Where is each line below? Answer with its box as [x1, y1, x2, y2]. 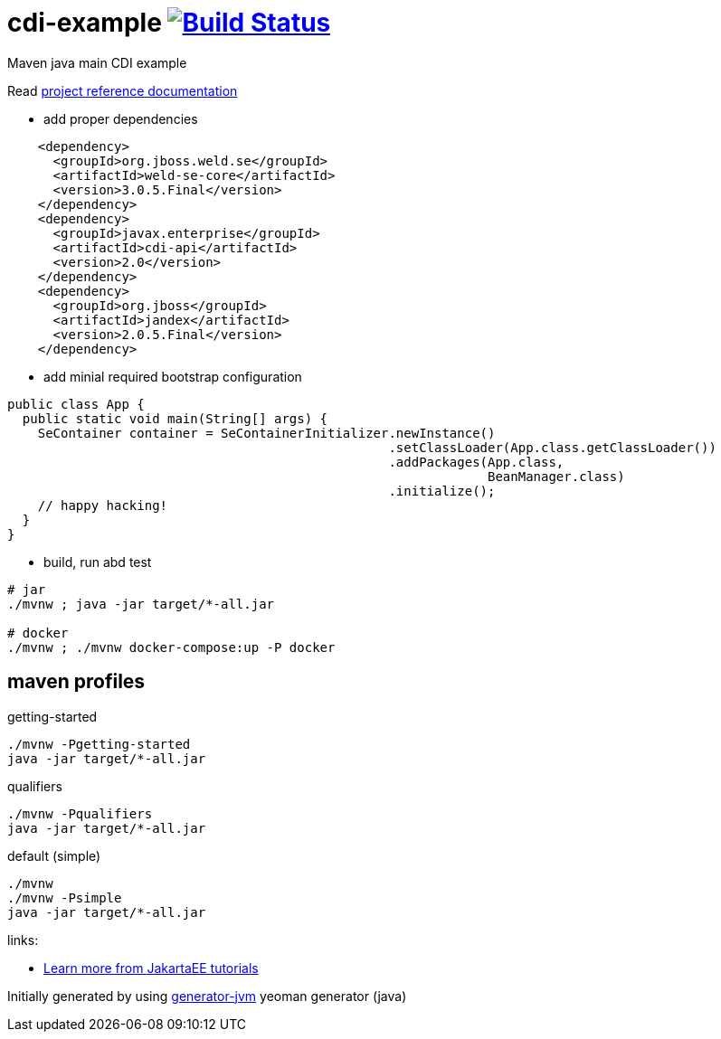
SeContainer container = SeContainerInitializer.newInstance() [37, 425, 496, 440]
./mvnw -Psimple [7, 890, 122, 905]
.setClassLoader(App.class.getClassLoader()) [388, 439, 716, 455]
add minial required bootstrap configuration [43, 368, 302, 384]
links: [7, 931, 39, 948]
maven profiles [7, 670, 146, 694]
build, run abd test [43, 553, 152, 570]
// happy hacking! [37, 497, 168, 513]
